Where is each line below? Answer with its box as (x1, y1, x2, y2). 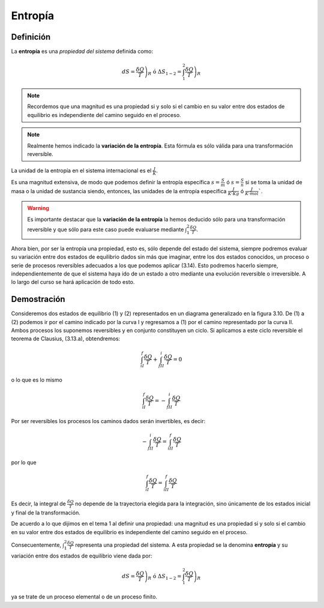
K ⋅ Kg (227, 191, 239, 197)
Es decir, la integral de (11, 500, 66, 507)
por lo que (11, 459, 37, 466)
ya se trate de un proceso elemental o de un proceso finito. (11, 593, 158, 600)
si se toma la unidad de (245, 179, 302, 186)
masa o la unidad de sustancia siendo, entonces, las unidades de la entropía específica (11, 187, 227, 194)
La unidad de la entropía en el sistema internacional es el (11, 167, 152, 174)
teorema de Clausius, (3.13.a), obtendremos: (11, 335, 121, 342)
